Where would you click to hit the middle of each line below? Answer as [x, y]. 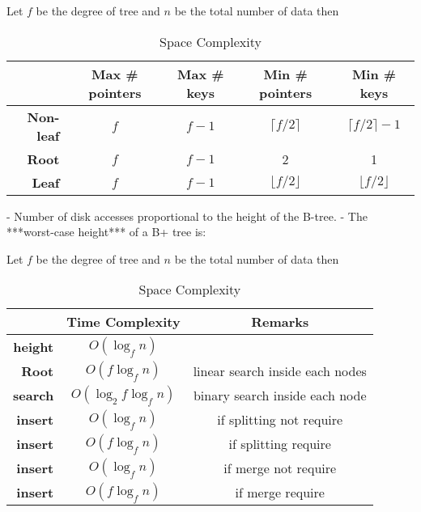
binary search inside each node [280, 395]
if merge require [280, 492]
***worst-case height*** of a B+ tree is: [106, 232]
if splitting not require [280, 419]
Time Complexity [123, 322]
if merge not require [280, 468]
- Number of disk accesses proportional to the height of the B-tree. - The [187, 216]
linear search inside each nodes [280, 370]
